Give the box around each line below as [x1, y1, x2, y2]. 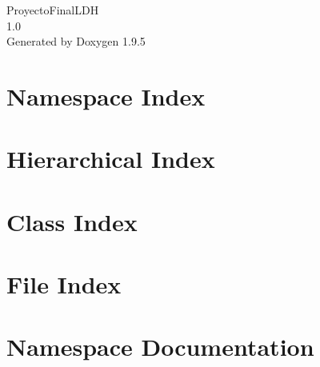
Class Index [6, 205, 138, 237]
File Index [6, 268, 122, 301]
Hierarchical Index [6, 142, 215, 175]
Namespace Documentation [6, 330, 314, 363]
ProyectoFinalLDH [6, 2, 99, 18]
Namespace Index [6, 79, 206, 112]
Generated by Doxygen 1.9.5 [6, 33, 146, 50]
